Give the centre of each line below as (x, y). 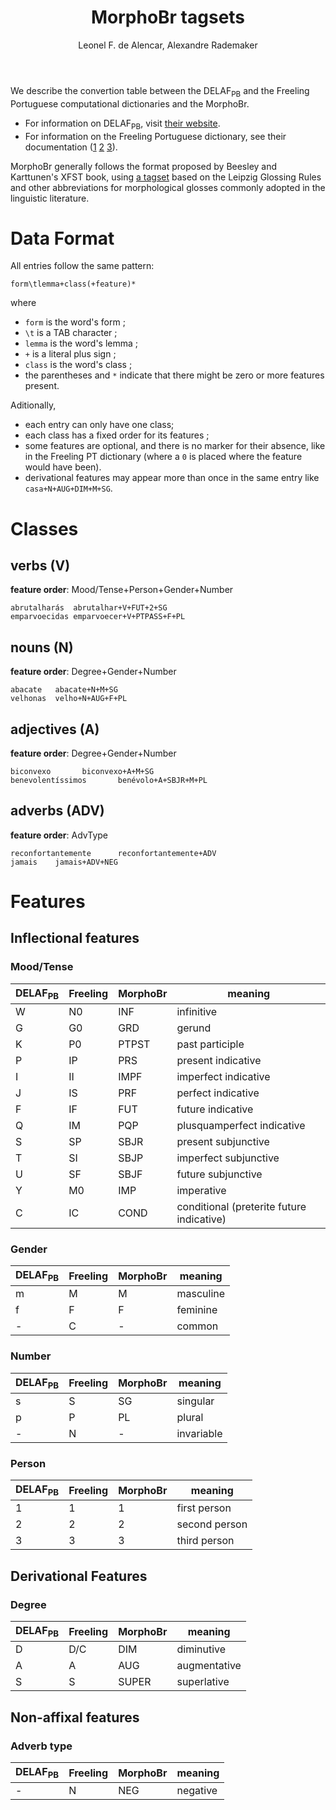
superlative (203, 1682)
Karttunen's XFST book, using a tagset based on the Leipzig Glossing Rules (166, 177)
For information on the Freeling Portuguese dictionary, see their (155, 136)
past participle (210, 1044)
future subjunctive (219, 1174)
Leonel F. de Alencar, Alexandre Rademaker (168, 45)
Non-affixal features (75, 1717)
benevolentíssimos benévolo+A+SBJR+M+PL (109, 781)
